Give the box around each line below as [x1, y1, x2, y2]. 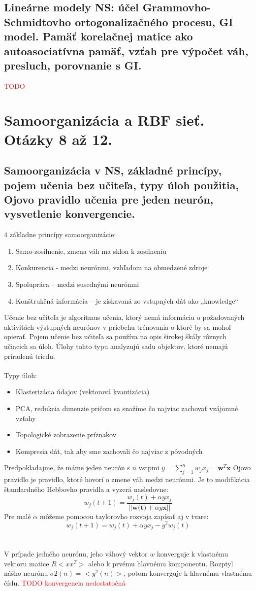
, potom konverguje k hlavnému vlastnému [124, 568, 252, 578]
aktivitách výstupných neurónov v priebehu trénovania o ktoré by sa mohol [4, 321, 231, 332]
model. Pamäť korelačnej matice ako [4, 29, 193, 44]
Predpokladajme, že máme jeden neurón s [4, 462, 130, 473]
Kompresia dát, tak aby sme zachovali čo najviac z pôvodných [15, 446, 203, 456]
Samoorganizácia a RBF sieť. [4, 109, 205, 130]
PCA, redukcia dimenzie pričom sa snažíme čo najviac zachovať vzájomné [15, 403, 238, 414]
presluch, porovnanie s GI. [4, 57, 142, 72]
